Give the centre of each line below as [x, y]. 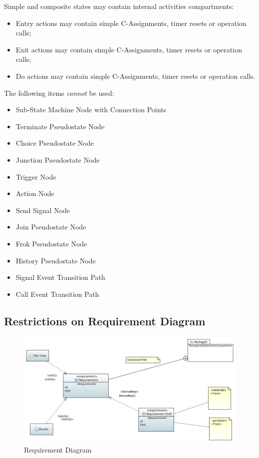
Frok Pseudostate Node [51, 243]
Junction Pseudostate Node [58, 159]
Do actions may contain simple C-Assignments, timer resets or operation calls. [135, 76]
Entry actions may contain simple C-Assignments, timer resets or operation [131, 23]
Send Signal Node [43, 210]
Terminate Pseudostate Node [60, 126]
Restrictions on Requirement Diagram [105, 321]
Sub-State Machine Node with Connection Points [91, 110]
